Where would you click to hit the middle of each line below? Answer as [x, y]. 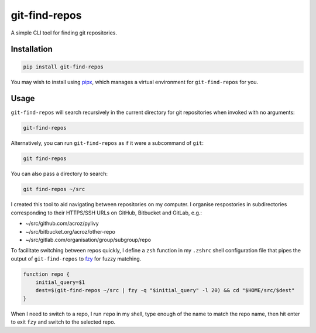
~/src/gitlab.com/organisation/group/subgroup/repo [88, 240]
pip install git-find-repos [63, 67]
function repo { [47, 274]
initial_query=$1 [60, 282]
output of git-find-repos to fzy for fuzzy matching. [76, 259]
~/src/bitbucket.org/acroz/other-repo [70, 231]
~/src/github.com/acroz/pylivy [62, 223]
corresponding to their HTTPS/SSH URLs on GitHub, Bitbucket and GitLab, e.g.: [106, 213]
